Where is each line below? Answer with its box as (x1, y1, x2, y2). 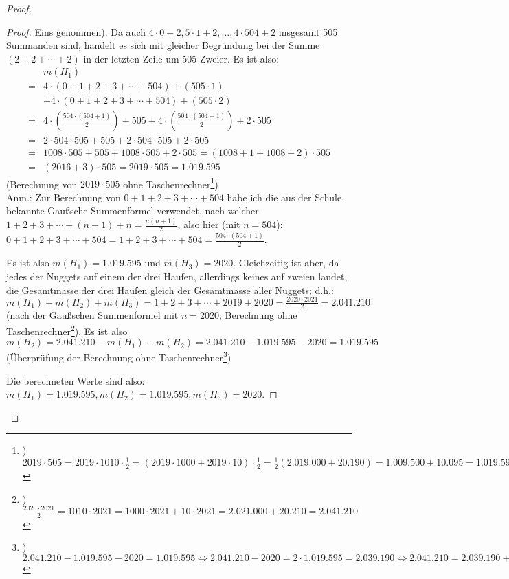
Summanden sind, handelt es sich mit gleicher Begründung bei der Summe (6, 38, 320, 52)
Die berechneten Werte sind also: (6, 373, 145, 387)
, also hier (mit (177, 217, 240, 231)
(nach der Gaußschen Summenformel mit (6, 308, 179, 322)
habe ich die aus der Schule (227, 190, 342, 204)
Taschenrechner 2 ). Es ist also (6, 322, 128, 338)
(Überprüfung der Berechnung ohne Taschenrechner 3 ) (6, 348, 231, 364)
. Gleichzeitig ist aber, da (233, 256, 339, 270)
